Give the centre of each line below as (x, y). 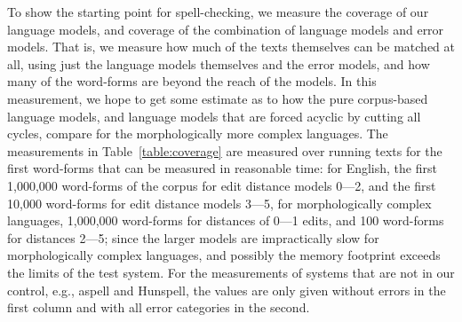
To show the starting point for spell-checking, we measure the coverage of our (218, 12)
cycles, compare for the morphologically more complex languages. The (198, 134)
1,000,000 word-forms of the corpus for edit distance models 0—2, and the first (222, 185)
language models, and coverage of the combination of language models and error (226, 29)
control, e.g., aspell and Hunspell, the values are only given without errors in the (227, 290)
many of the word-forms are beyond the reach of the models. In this (192, 81)
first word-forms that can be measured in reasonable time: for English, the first (222, 168)
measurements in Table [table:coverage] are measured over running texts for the (225, 150)
